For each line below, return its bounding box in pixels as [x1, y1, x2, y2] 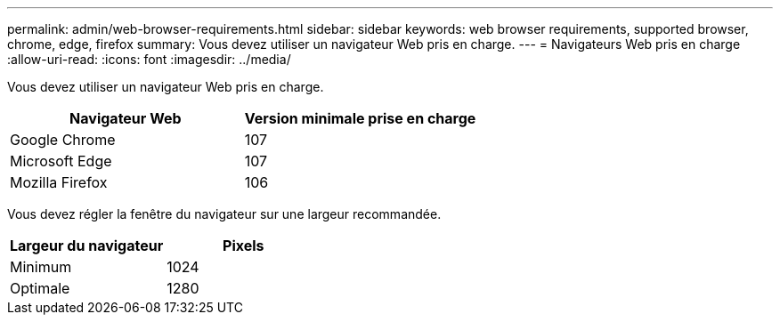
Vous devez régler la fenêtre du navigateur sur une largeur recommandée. [7, 206, 442, 221]
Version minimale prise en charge [244, 109, 476, 127]
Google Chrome [10, 131, 116, 149]
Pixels [223, 237, 264, 254]
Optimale [10, 279, 70, 297]
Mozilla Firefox [10, 173, 108, 191]
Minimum [10, 258, 72, 276]
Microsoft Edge [10, 152, 112, 170]
